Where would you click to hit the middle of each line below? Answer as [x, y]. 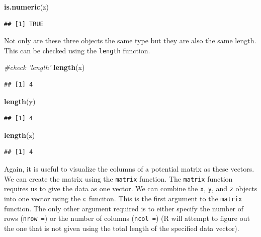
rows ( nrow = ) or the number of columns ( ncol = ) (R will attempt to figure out [127, 218]
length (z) [20, 135]
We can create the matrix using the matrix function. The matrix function [118, 178]
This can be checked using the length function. [77, 50]
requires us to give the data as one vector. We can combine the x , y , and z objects [131, 188]
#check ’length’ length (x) [45, 67]
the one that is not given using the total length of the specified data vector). [122, 228]
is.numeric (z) [26, 7]
